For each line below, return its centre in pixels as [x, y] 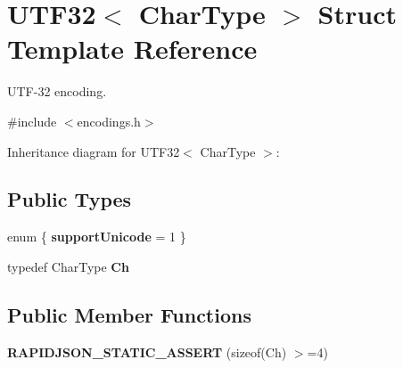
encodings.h [109, 121]
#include [32, 121]
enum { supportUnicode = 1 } [97, 237]
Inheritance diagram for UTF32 [94, 151]
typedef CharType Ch [68, 266]
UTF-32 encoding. [57, 91]
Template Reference [132, 49]
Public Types [70, 199]
